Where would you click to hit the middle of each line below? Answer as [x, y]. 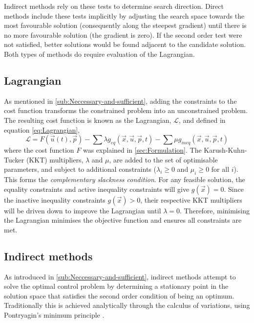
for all [220, 169]
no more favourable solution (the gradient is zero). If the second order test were [123, 35]
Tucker [14, 159]
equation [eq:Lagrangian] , [42, 129]
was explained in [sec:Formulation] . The [142, 150]
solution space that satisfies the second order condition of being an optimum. [119, 295]
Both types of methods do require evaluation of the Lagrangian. [99, 54]
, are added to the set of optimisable [163, 159]
